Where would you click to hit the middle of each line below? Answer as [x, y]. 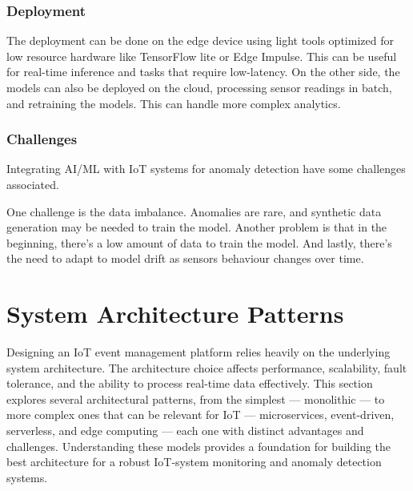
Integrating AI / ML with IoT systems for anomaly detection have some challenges [206, 169]
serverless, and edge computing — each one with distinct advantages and [185, 431]
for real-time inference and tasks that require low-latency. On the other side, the [203, 72]
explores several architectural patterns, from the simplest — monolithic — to [196, 398]
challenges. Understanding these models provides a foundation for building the [199, 446]
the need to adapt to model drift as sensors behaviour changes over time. [185, 258]
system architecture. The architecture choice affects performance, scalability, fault [207, 367]
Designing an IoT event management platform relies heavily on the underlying [198, 352]
